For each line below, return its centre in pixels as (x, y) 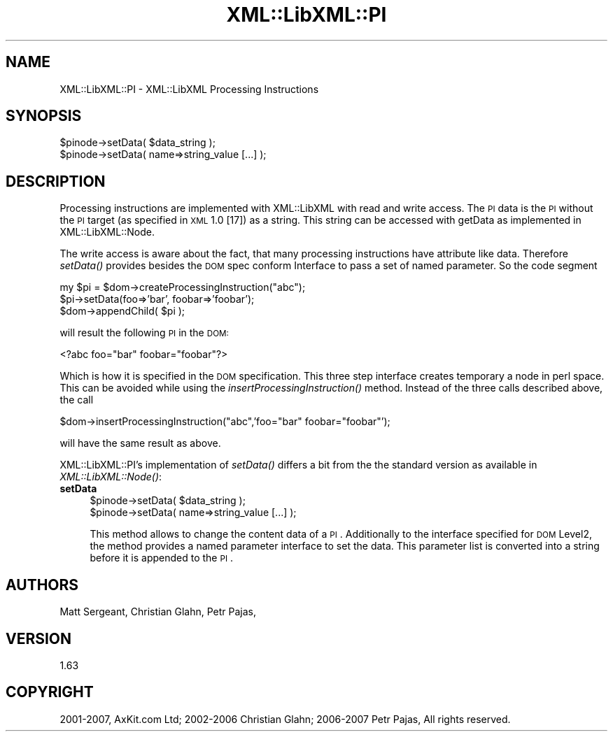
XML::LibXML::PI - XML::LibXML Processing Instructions (189, 89)
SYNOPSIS (44, 116)
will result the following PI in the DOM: (144, 333)
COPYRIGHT (50, 692)
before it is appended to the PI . (162, 558)
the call (77, 400)
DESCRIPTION (56, 181)
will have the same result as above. (140, 443)
